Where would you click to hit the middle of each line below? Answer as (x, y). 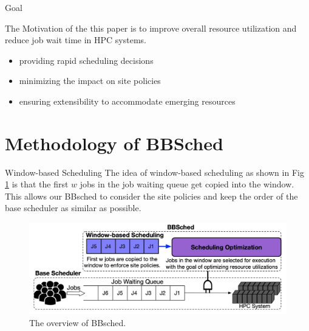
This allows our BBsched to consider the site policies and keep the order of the (151, 196)
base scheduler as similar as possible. (73, 208)
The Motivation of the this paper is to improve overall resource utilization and (151, 28)
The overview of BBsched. (78, 322)
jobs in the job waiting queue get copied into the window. (187, 184)
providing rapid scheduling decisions (86, 60)
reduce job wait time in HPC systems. (76, 40)
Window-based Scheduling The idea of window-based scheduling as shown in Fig (154, 172)
